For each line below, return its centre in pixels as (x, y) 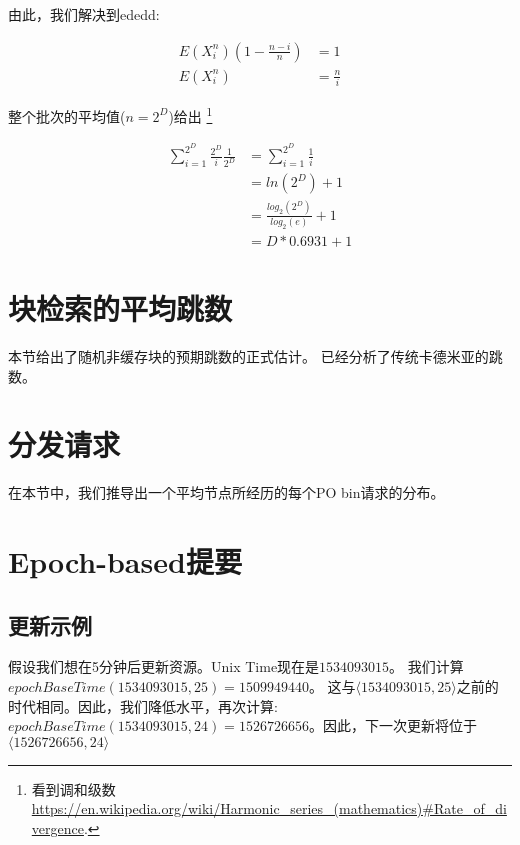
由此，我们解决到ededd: (84, 14)
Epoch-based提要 (125, 561)
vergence (57, 827)
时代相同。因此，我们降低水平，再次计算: (143, 705)
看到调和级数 (73, 788)
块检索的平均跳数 (120, 307)
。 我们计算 (426, 666)
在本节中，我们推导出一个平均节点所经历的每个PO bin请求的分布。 (226, 492)
